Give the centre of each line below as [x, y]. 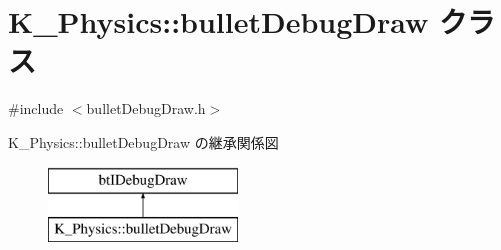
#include [36, 108]
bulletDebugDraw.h [146, 108]
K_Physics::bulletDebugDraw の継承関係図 [143, 141]
